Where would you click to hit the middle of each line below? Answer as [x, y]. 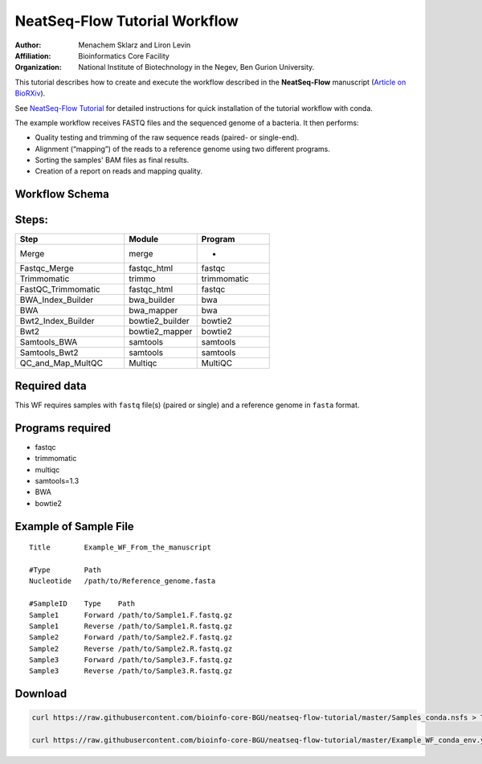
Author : [28, 45]
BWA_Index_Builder [57, 300]
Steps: [31, 220]
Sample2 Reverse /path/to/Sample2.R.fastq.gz [131, 648]
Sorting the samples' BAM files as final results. [112, 160]
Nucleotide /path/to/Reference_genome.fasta [123, 581]
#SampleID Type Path [82, 604]
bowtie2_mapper [161, 332]
